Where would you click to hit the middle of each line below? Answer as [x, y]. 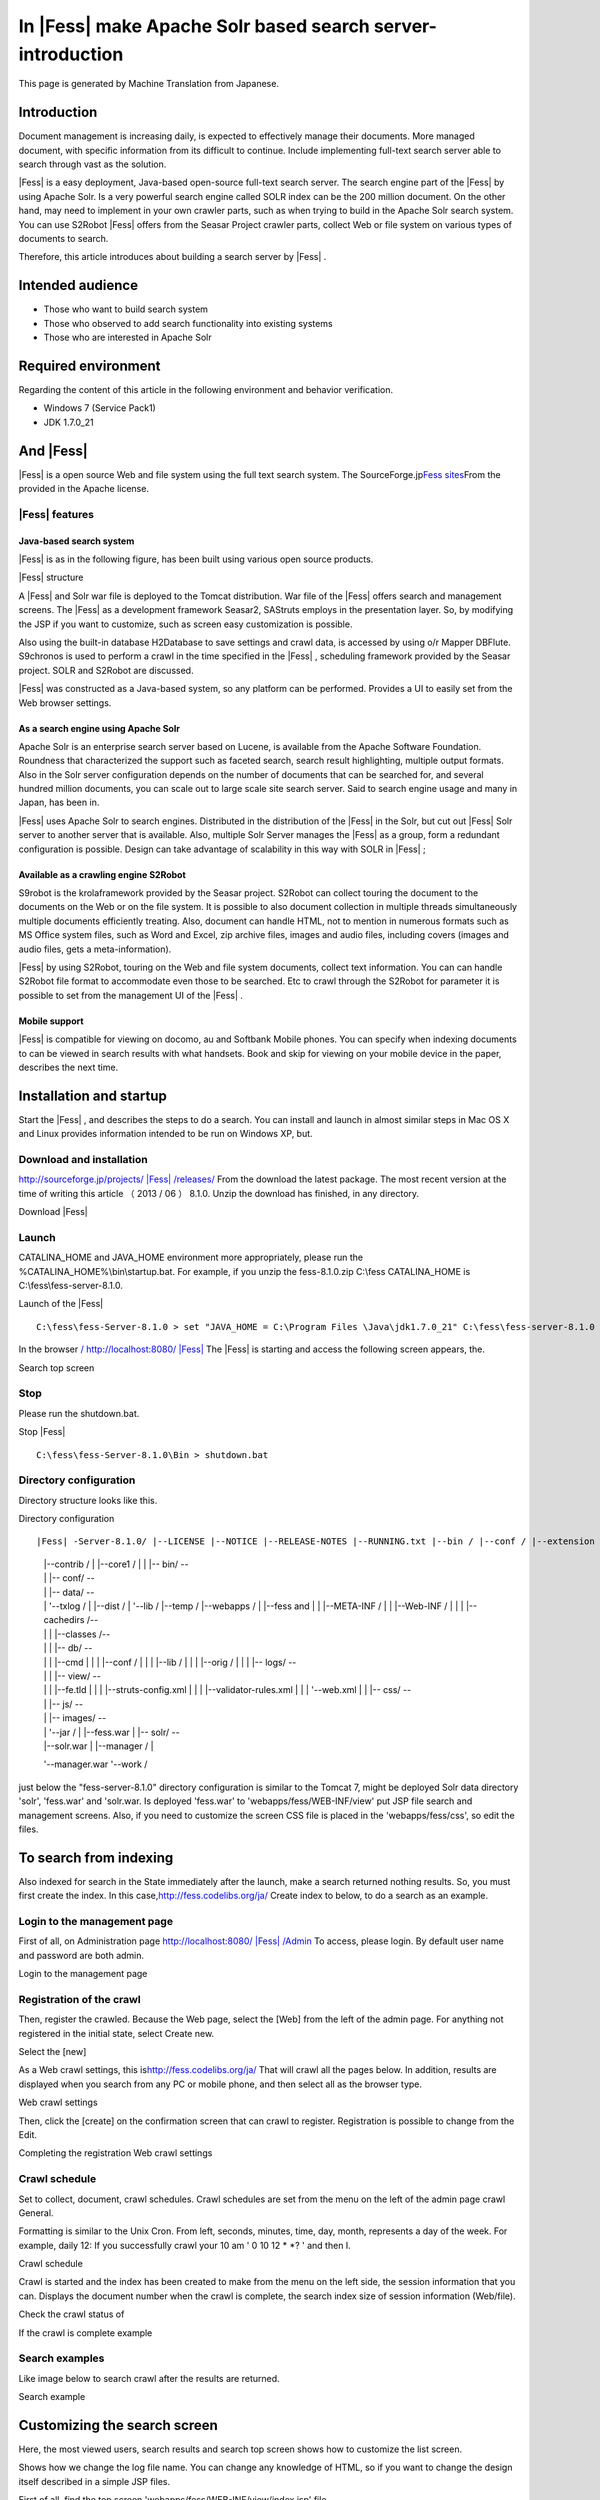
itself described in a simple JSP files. [94, 2481]
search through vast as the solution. [92, 164]
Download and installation [83, 1159]
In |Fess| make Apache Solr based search [194, 26]
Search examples [61, 2358]
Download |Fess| [53, 1212]
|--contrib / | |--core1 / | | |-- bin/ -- [116, 1564]
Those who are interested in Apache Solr [127, 337]
